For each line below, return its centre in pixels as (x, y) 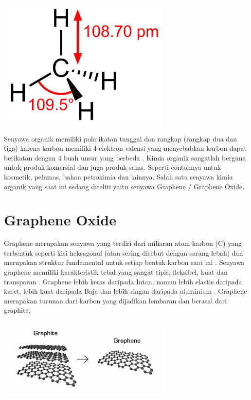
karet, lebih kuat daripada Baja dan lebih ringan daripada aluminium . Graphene (125, 291)
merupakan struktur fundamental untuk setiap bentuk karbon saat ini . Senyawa (124, 262)
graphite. (17, 310)
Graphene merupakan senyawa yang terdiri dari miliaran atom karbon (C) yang (123, 243)
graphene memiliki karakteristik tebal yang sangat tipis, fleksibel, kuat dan (116, 272)
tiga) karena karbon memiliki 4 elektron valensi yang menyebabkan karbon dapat (125, 148)
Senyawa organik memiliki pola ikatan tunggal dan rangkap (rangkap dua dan (120, 138)
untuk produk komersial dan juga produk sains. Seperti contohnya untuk (113, 167)
